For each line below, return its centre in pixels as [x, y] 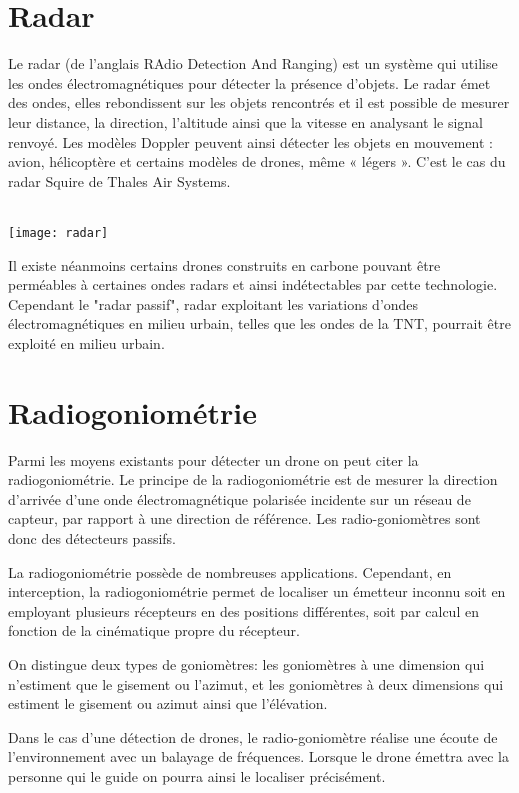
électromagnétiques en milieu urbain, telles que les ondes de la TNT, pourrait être [259, 323]
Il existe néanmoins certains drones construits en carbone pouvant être [224, 264]
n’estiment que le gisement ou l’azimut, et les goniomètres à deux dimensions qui [256, 683]
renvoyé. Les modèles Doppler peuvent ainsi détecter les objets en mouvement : [250, 141]
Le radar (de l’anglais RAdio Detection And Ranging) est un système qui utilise [253, 63]
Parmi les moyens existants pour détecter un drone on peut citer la [213, 459]
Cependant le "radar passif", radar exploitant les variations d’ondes [213, 303]
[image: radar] [58, 232]
